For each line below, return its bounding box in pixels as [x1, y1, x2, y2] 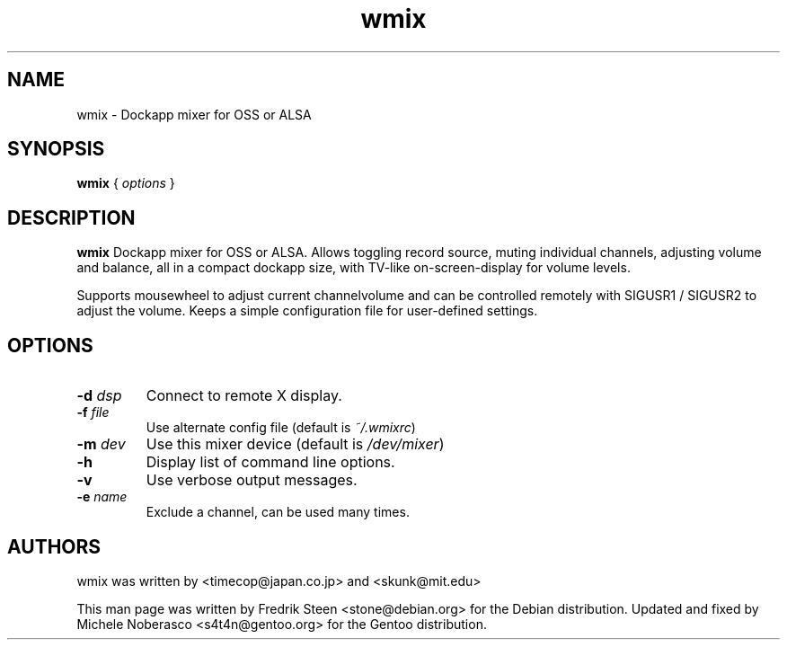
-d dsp [76, 386, 122, 405]
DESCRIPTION [7, 206, 136, 229]
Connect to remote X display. [146, 386, 342, 405]
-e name [76, 489, 128, 505]
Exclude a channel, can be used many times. [146, 504, 410, 520]
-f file [76, 404, 110, 421]
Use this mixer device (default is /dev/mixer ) [146, 435, 445, 454]
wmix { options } [76, 175, 175, 191]
